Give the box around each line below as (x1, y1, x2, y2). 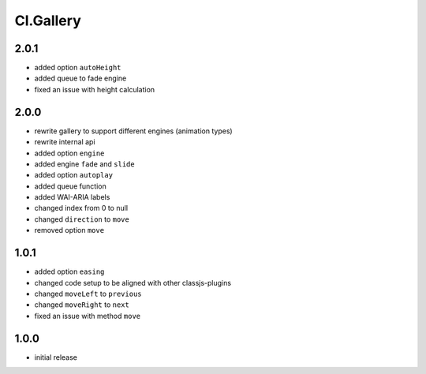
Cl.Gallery (14, 12, 82, 29)
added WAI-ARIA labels (34, 193, 110, 202)
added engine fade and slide (34, 159, 135, 169)
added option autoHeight (34, 63, 121, 73)
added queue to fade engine (34, 73, 127, 83)
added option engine (34, 148, 105, 158)
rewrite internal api (34, 137, 95, 147)
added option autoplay (34, 170, 114, 180)
